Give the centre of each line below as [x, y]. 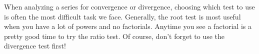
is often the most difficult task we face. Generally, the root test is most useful [122, 16]
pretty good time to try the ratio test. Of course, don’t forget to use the [114, 36]
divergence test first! [35, 46]
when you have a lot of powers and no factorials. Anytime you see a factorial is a [128, 26]
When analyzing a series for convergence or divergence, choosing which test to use [129, 6]
